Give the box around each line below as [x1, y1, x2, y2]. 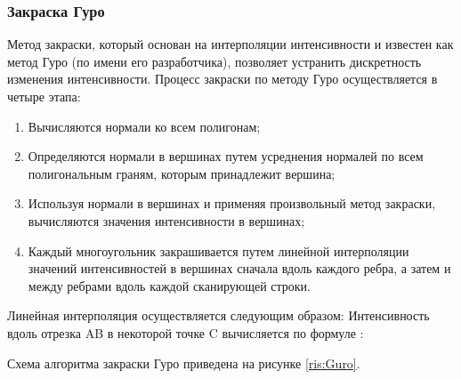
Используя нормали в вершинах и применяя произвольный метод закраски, [28, 194, 436, 213]
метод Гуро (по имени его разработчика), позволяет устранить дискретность [7, 52, 422, 70]
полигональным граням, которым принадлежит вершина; [28, 164, 336, 182]
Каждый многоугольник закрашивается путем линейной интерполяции [28, 241, 409, 260]
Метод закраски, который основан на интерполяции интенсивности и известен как [7, 35, 454, 53]
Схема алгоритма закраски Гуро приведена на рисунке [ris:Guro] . [7, 353, 360, 372]
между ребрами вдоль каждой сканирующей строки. [28, 276, 311, 294]
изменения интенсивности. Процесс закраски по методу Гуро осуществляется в [7, 69, 438, 88]
